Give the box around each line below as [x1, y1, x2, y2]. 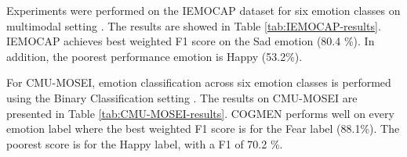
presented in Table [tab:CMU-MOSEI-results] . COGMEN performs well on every [6, 105, 394, 121]
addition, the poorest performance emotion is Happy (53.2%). [6, 48, 303, 64]
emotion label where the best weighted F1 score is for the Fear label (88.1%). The [6, 120, 400, 137]
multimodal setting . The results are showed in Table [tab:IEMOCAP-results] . [6, 17, 381, 34]
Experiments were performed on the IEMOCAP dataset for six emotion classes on [6, 2, 401, 18]
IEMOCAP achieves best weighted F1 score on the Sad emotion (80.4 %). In [6, 33, 375, 49]
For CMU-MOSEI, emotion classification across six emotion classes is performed [6, 74, 391, 91]
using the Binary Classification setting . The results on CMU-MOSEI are [6, 89, 358, 105]
